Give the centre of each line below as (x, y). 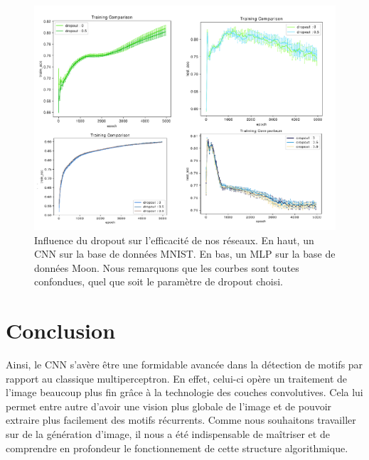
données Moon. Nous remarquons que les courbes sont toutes (167, 267)
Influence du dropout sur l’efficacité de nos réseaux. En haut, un (174, 240)
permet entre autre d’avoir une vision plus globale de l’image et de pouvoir (169, 406)
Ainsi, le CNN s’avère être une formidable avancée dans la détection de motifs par (184, 365)
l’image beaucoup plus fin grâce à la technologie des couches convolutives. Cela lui (184, 392)
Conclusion (61, 330)
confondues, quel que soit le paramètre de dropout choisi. (159, 281)
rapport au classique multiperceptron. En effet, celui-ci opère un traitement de (177, 378)
